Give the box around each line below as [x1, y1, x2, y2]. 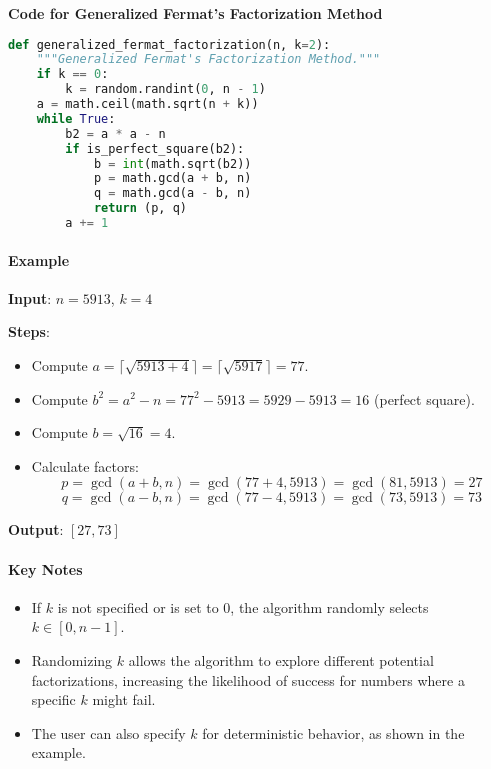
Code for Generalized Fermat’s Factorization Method [8, 3, 383, 23]
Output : [8, 519, 64, 540]
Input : [8, 287, 52, 308]
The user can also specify [31, 722, 186, 743]
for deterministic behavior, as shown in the [202, 722, 465, 743]
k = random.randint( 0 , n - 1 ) [65, 82, 266, 97]
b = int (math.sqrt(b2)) [93, 156, 252, 171]
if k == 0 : [36, 67, 109, 82]
